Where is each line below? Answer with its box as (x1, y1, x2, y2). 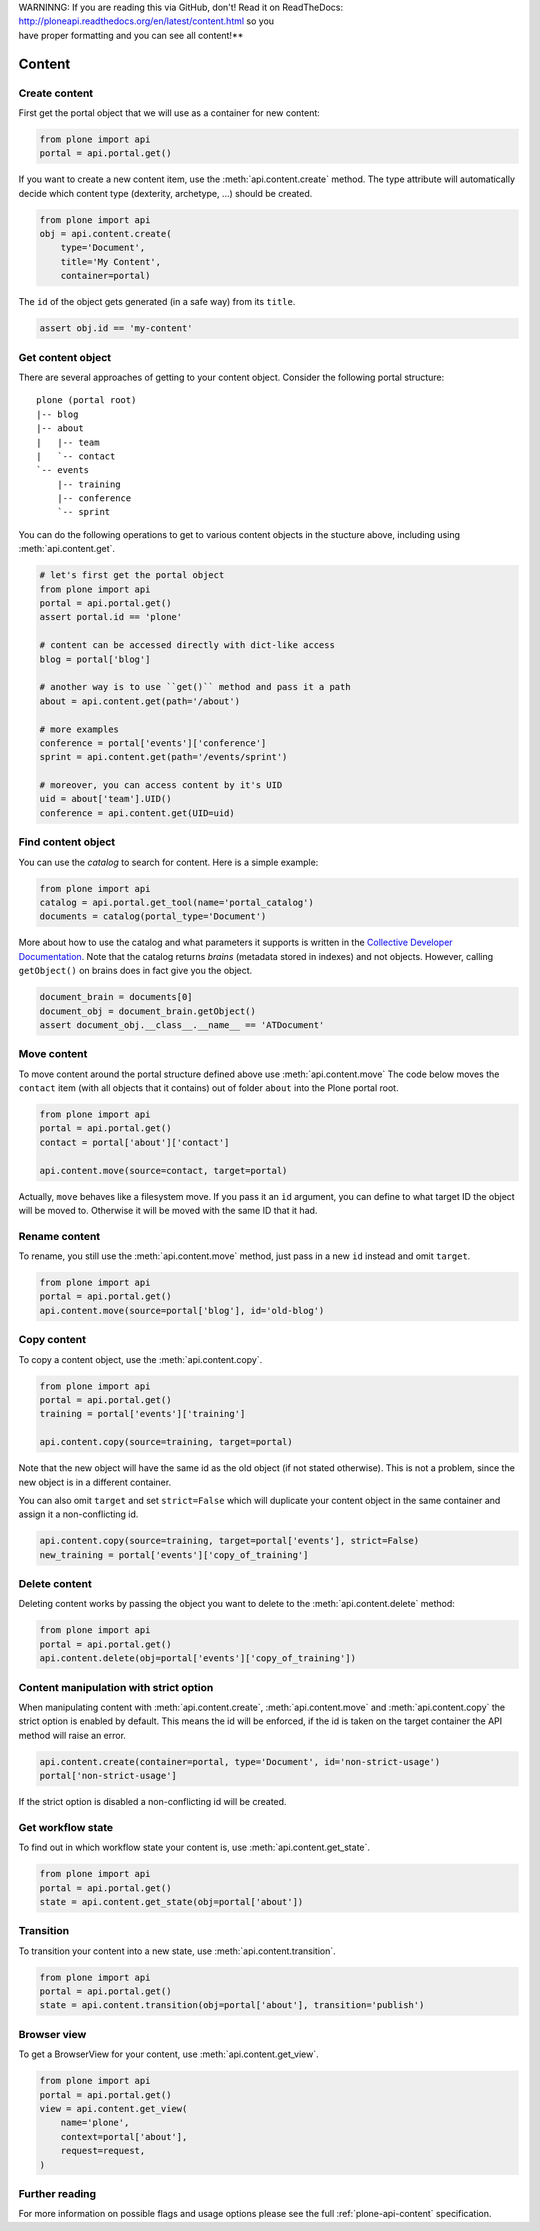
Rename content (18, 1229, 101, 1243)
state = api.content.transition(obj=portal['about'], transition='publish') (39, 2000, 425, 2011)
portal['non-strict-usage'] (39, 1770, 177, 1782)
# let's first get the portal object (39, 570, 225, 581)
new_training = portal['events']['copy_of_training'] (39, 1549, 309, 1560)
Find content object (18, 835, 116, 849)
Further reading (18, 2186, 97, 2200)
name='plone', (60, 2117, 130, 2129)
